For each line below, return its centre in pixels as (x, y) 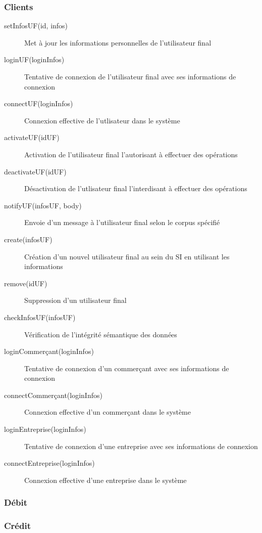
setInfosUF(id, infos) (36, 26)
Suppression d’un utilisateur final (75, 300)
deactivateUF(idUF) (35, 171)
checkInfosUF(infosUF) (40, 317)
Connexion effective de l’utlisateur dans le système (102, 120)
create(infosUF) (28, 239)
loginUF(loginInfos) (34, 59)
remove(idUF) (26, 283)
